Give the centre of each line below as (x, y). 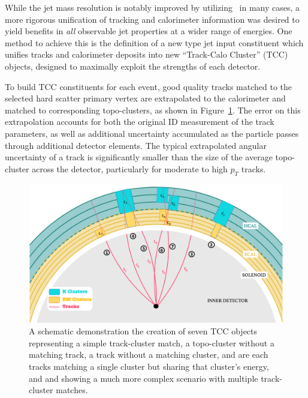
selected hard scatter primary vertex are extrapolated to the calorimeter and (145, 98)
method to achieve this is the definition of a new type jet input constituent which (154, 42)
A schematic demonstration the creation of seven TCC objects (143, 331)
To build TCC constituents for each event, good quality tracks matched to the (149, 86)
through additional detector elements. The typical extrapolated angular (136, 145)
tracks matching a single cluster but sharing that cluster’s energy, (149, 366)
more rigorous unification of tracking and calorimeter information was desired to (152, 19)
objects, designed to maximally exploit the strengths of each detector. (133, 66)
